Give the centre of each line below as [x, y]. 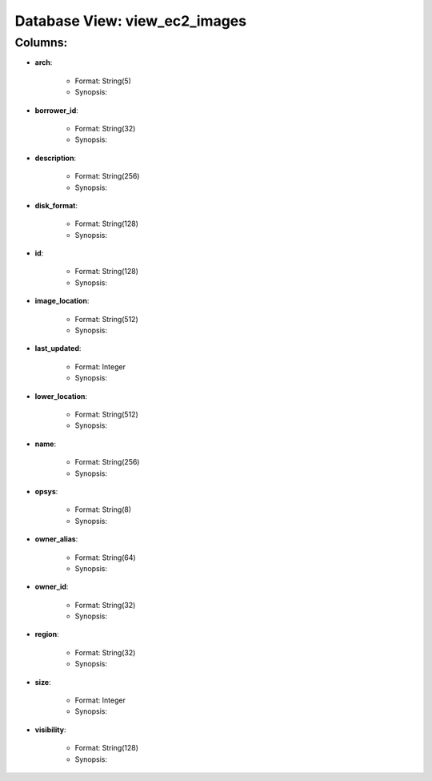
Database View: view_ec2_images [131, 21]
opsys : [46, 491]
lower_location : [61, 396]
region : [47, 634]
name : [46, 444]
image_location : [62, 301]
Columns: [41, 42]
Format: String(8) [103, 509]
